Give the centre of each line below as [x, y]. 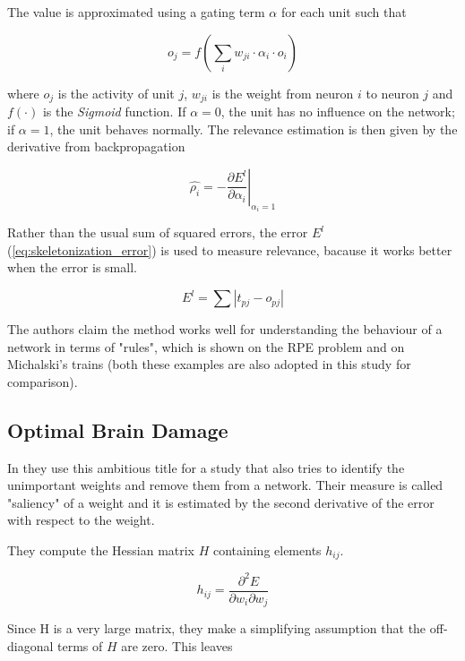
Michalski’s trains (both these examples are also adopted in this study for [209, 364]
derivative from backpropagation [96, 146]
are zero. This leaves [177, 646]
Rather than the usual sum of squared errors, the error [158, 232]
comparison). [43, 381]
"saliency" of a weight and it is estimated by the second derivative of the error [221, 502]
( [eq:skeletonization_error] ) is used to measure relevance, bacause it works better [230, 249]
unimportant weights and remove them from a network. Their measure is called [225, 485]
